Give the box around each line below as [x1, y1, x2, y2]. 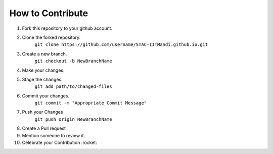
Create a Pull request [22, 125, 66, 131]
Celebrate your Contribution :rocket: [22, 139, 97, 146]
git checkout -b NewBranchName [34, 58, 112, 64]
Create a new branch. [22, 50, 67, 57]
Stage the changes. [22, 76, 63, 82]
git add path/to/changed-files [34, 84, 112, 89]
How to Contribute [9, 8, 88, 19]
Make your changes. [22, 67, 65, 73]
